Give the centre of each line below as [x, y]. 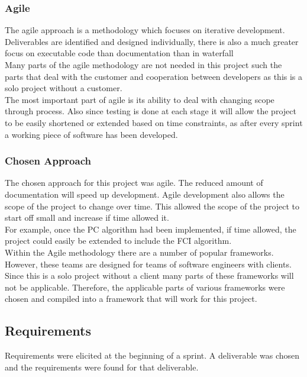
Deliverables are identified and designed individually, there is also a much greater [152, 41]
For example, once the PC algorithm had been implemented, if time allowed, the [151, 229]
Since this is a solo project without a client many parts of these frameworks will [149, 275]
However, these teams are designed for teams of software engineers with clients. [148, 264]
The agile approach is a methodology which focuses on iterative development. [145, 30]
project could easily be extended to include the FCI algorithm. [118, 241]
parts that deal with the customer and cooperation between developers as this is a [154, 76]
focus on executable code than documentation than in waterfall [119, 53]
